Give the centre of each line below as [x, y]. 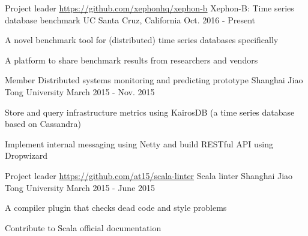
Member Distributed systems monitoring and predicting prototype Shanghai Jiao [154, 80]
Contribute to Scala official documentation [83, 227]
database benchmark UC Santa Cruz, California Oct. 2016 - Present [130, 19]
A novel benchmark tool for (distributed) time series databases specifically [142, 40]
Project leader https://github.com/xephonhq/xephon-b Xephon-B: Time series [149, 8]
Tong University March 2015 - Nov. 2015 [80, 91]
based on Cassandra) [43, 124]
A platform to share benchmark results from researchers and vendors [131, 60]
